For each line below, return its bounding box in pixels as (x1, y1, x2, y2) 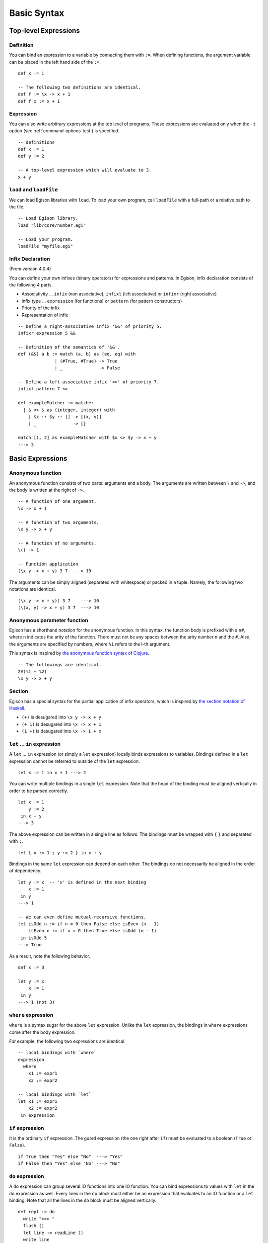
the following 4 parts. (9, 281, 53, 288)
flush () (23, 1223, 45, 1229)
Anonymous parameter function (9, 617, 89, 623)
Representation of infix (21, 312, 68, 318)
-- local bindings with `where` (18, 1050, 97, 1056)
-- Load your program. (18, 236, 73, 242)
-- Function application (18, 561, 78, 567)
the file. (9, 204, 25, 210)
